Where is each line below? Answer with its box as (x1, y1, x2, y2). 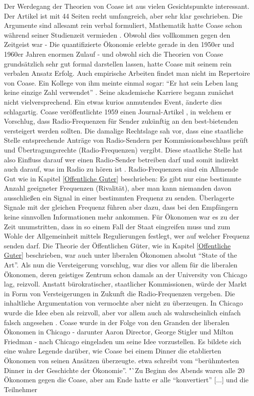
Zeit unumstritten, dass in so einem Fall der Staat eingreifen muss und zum (4, 221, 231, 231)
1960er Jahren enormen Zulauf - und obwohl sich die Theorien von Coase (4, 48, 223, 59)
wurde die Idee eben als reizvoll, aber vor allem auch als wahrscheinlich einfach (4, 308, 241, 317)
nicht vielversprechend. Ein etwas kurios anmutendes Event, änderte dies (4, 96, 222, 107)
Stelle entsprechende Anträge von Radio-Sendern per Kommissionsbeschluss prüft (4, 135, 249, 145)
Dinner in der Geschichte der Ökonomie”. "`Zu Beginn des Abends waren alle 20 (4, 365, 245, 375)
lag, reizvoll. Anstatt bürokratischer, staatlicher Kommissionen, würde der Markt (4, 279, 247, 289)
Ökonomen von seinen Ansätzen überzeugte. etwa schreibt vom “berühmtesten (4, 355, 239, 365)
